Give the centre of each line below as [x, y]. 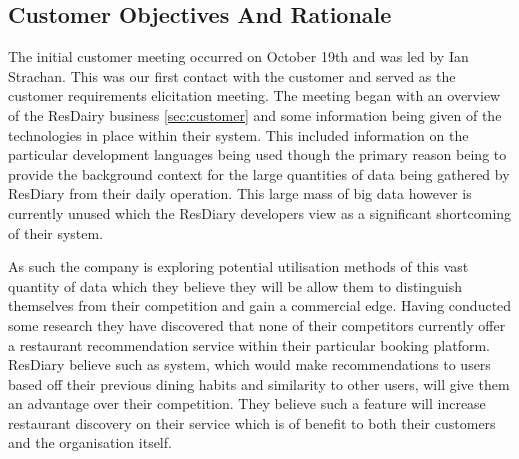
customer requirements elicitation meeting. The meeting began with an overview [254, 95]
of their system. [56, 232]
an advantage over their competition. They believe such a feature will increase [247, 403]
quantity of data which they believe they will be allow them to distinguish [235, 285]
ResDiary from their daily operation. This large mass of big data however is [240, 193]
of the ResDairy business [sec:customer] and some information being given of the [255, 114]
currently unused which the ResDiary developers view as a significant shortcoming [260, 212]
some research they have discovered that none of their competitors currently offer [257, 324]
